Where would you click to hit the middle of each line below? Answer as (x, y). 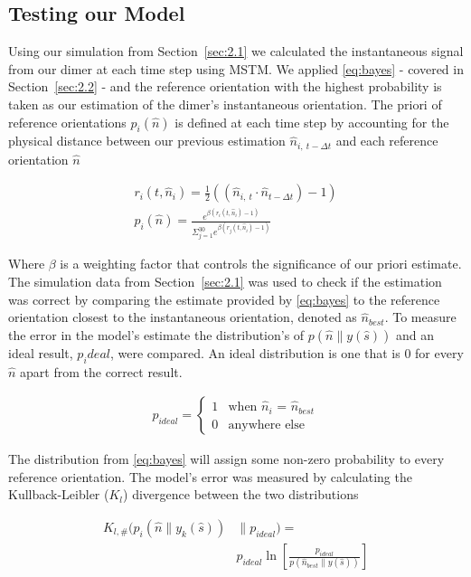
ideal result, (41, 352)
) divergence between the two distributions (241, 494)
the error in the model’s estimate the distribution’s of (156, 334)
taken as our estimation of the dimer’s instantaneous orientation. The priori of (225, 104)
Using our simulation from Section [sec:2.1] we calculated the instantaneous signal (236, 51)
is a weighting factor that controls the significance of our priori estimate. (261, 264)
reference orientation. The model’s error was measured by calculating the (210, 476)
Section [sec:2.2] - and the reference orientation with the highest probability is (225, 86)
